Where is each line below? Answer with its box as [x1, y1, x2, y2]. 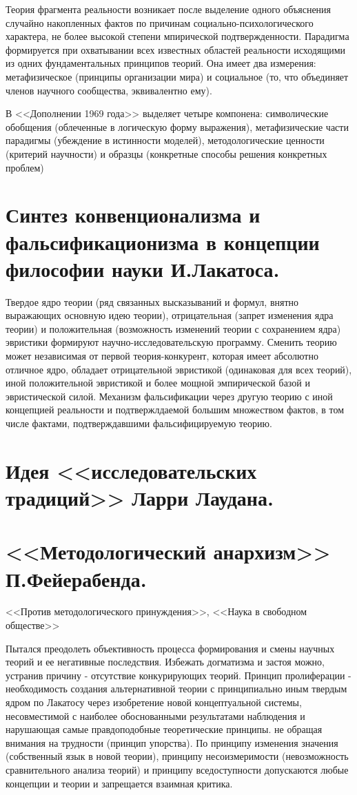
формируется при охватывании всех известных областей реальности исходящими [6, 42, 346, 56]
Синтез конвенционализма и [6, 200, 261, 229]
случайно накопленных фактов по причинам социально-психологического [6, 15, 314, 30]
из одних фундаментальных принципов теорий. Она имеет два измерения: [6, 56, 316, 70]
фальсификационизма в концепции [6, 227, 320, 256]
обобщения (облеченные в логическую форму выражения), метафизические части [6, 119, 349, 134]
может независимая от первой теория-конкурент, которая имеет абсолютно [6, 349, 318, 362]
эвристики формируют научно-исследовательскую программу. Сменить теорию [6, 335, 337, 349]
